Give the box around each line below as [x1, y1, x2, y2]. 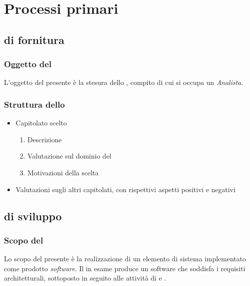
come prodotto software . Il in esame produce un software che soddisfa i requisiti [4, 263, 246, 273]
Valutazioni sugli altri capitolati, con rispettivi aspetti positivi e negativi [15, 184, 236, 194]
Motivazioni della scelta [27, 167, 99, 177]
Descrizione [27, 134, 62, 144]
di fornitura [4, 32, 65, 47]
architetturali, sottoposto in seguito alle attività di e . [4, 273, 167, 283]
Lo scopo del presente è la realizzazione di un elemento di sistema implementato [4, 253, 246, 264]
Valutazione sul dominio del [27, 151, 112, 161]
